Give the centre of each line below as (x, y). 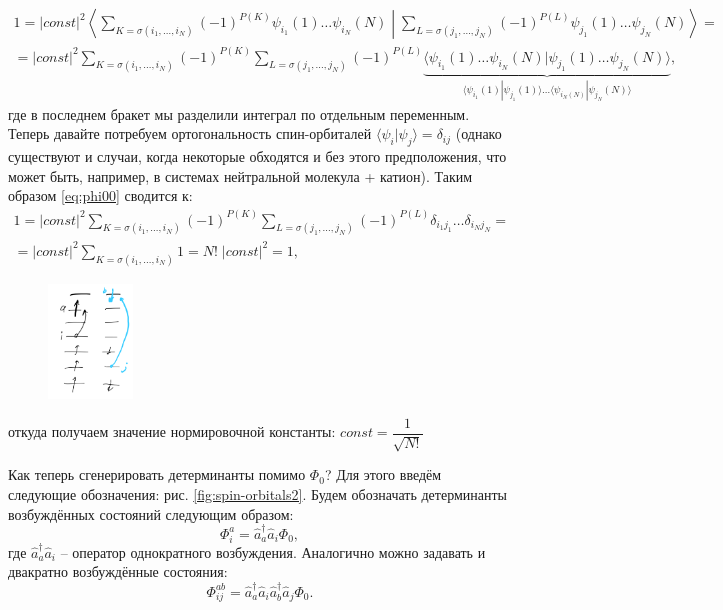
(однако (478, 133)
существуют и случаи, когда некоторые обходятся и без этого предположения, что (257, 156)
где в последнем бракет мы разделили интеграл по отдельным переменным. (239, 113)
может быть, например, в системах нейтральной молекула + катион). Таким (240, 175)
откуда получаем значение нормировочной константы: (172, 431)
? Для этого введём (383, 474)
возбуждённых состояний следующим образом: (151, 513)
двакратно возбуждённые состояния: (118, 571)
